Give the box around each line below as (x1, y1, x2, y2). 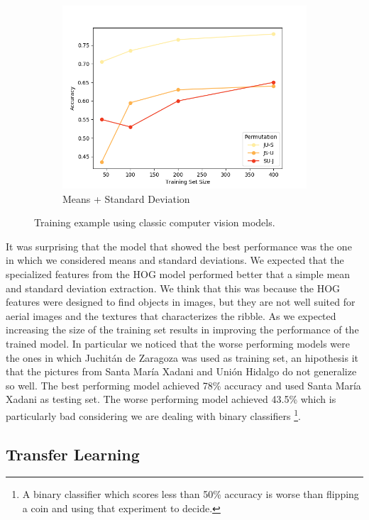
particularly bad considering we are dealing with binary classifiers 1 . (6, 406, 301, 423)
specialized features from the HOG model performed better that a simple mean (6, 266, 351, 281)
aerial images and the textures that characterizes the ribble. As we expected (6, 308, 336, 323)
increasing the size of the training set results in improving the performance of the (6, 322, 359, 337)
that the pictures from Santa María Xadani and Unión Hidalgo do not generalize (6, 364, 357, 379)
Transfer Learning (6, 443, 140, 465)
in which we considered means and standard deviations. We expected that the (6, 253, 344, 267)
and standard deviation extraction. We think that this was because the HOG (6, 280, 341, 295)
